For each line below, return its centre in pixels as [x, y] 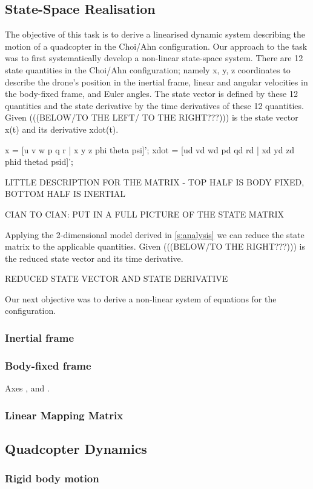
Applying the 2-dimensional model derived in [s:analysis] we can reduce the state [155, 234]
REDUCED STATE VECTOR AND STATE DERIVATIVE [117, 278]
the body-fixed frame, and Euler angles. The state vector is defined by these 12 [151, 94]
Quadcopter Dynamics [76, 448]
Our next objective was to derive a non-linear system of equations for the [141, 298]
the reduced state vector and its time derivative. [94, 258]
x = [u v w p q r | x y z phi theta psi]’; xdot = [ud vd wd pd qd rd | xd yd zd [150, 149]
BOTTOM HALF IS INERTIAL [65, 194]
